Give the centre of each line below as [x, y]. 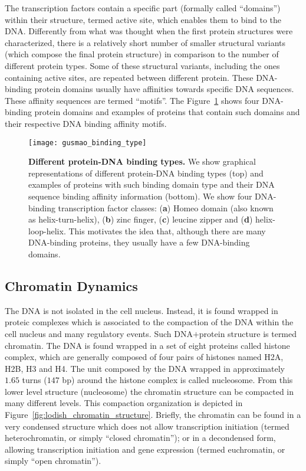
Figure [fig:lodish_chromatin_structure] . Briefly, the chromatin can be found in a [153, 415]
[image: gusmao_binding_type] [88, 143]
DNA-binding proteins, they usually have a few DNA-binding [139, 242]
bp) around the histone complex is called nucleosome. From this [177, 380]
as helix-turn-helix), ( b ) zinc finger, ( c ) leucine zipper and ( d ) [141, 219]
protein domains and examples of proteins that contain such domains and [167, 112]
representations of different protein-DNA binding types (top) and [146, 173]
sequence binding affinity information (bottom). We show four [140, 196]
